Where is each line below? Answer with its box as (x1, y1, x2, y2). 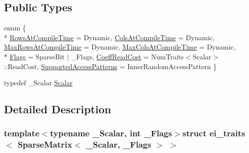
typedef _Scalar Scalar (4, 77, 73, 88)
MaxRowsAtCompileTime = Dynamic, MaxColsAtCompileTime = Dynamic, (4, 42, 236, 52)
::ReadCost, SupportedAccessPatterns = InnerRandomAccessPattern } (4, 61, 217, 71)
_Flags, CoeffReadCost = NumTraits (71, 51, 184, 61)
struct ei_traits (182, 127, 245, 139)
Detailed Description (4, 102, 111, 117)
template (4, 127, 40, 139)
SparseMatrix (17, 138, 72, 151)
